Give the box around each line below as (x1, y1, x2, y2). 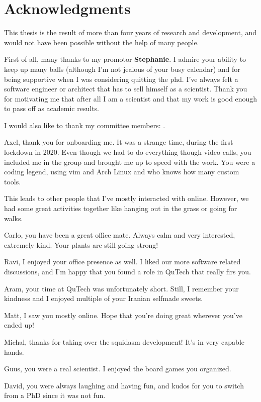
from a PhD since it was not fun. (4, 390, 106, 400)
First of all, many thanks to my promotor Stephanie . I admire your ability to (4, 54, 246, 64)
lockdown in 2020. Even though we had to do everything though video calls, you (4, 147, 251, 157)
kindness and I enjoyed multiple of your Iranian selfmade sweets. (4, 293, 203, 304)
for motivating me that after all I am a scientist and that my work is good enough (4, 93, 257, 104)
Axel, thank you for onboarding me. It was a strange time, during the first (4, 137, 233, 147)
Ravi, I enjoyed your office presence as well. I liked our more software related (4, 256, 241, 267)
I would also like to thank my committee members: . (4, 120, 165, 130)
